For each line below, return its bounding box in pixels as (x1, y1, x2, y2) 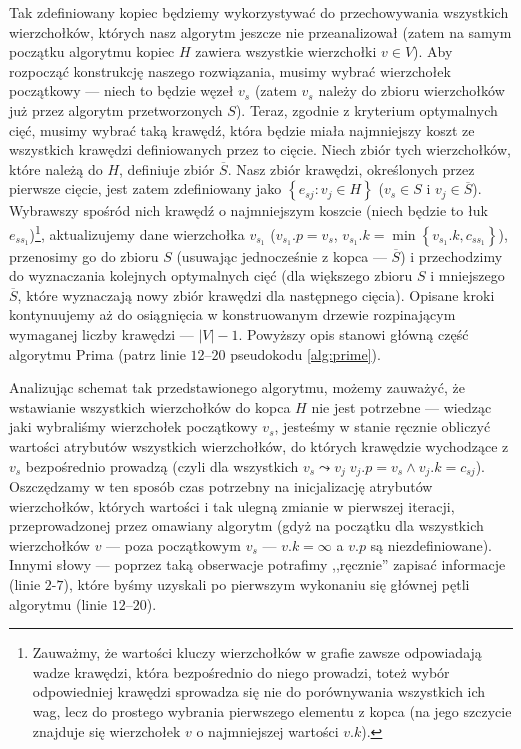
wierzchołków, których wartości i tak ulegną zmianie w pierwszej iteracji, (9, 495, 455, 516)
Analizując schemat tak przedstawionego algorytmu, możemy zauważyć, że (9, 377, 465, 398)
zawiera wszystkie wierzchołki (195, 41, 377, 62)
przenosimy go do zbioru (9, 245, 159, 266)
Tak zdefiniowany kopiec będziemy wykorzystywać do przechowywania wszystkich (9, 2, 509, 22)
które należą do (9, 158, 103, 179)
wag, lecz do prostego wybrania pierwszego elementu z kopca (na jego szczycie (32, 700, 512, 721)
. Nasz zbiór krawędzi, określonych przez (227, 158, 475, 179)
